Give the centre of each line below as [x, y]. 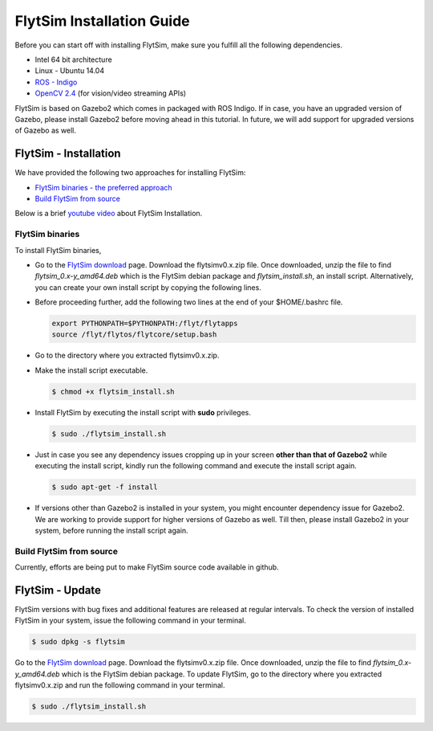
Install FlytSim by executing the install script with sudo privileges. [143, 412]
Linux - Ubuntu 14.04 [69, 71]
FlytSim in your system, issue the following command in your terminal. [130, 621]
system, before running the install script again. [111, 530]
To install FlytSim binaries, [58, 250]
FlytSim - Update [58, 590]
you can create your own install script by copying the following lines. [148, 287]
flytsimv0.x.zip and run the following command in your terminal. [120, 685]
